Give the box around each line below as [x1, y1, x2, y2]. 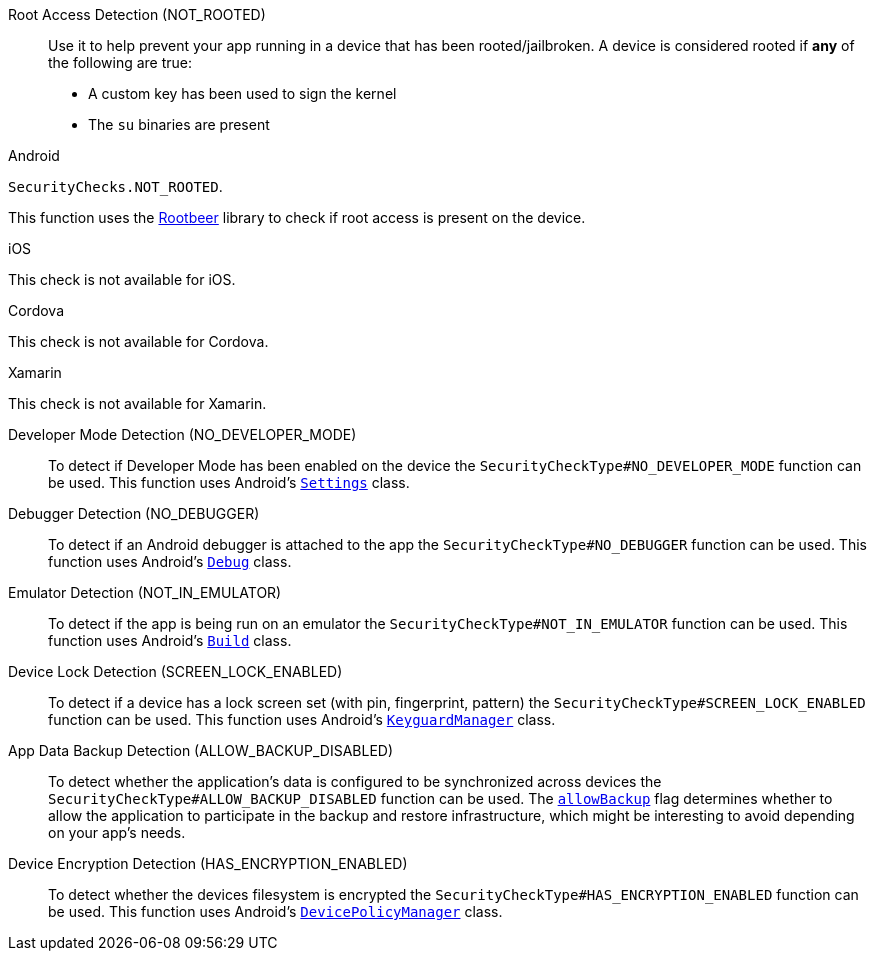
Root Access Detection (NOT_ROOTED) [8, 6, 266, 23]
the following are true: [48, 54, 193, 71]
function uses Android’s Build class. [48, 632, 292, 649]
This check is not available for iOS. [8, 271, 236, 288]
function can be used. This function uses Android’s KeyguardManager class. [48, 711, 556, 728]
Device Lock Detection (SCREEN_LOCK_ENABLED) [8, 663, 343, 680]
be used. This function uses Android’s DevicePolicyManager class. [48, 903, 503, 920]
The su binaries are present [88, 116, 270, 133]
